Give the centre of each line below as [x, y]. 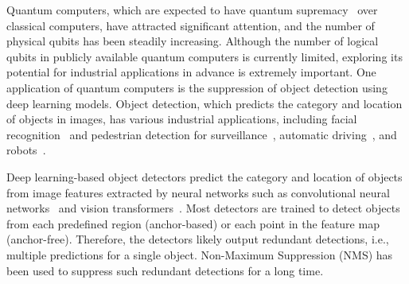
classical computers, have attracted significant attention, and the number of [191, 25]
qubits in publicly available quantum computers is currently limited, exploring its [204, 56]
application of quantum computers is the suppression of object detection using [197, 87]
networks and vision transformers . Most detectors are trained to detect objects [203, 208]
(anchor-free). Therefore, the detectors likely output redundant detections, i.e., [198, 239]
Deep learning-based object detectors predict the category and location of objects [204, 176]
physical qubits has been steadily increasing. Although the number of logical [193, 41]
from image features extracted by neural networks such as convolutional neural [198, 192]
